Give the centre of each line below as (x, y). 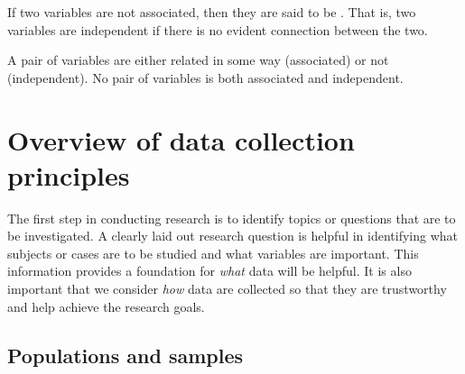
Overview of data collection (181, 139)
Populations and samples (126, 355)
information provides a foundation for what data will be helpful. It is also (209, 271)
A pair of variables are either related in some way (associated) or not (198, 60)
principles (69, 174)
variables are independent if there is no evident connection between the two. (218, 29)
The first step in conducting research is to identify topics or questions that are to (232, 218)
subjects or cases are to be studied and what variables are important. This (213, 253)
